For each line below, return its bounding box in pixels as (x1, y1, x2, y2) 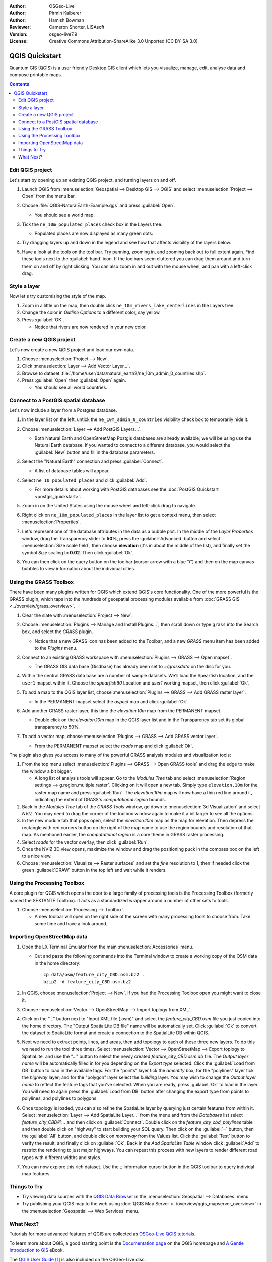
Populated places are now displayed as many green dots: (34, 230, 154, 237)
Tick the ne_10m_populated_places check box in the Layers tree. (22, 221, 163, 227)
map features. (22, 1171, 51, 1177)
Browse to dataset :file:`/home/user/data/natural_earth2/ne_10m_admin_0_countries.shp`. (22, 370, 207, 376)
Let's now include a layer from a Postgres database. (9, 407, 117, 413)
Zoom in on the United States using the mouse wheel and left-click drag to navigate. (22, 503, 196, 509)
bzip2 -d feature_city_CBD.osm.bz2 (43, 979, 131, 984)
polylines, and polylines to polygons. (22, 1095, 98, 1101)
